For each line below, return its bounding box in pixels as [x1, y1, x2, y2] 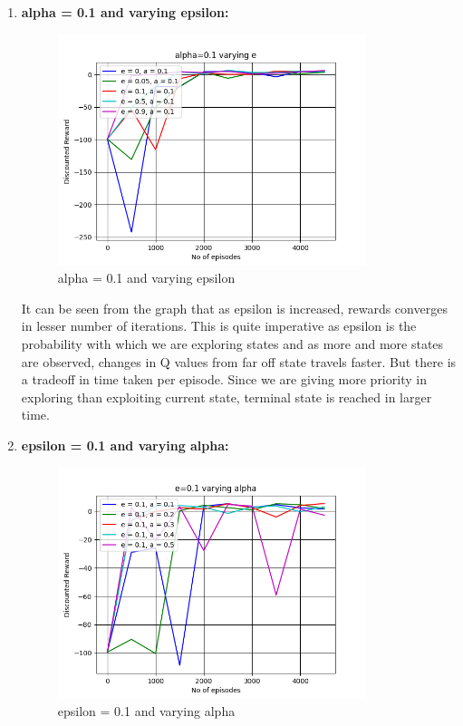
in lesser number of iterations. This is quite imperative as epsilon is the [21, 316, 417, 335]
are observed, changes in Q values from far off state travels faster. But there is [21, 352, 457, 371]
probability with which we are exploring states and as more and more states [21, 334, 444, 353]
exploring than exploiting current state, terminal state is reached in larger [21, 387, 432, 406]
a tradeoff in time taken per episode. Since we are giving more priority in [21, 370, 427, 389]
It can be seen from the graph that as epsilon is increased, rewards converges [21, 298, 448, 317]
